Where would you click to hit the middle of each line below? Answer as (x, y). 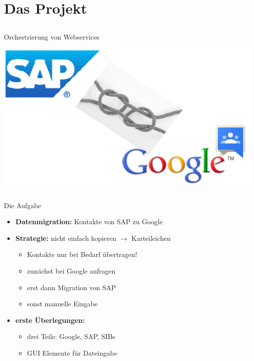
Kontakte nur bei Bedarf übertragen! (82, 254)
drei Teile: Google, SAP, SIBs (71, 336)
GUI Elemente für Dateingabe (72, 353)
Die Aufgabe (23, 205)
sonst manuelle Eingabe (62, 304)
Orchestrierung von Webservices (52, 36)
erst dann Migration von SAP (72, 287)
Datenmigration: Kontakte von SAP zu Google (89, 222)
